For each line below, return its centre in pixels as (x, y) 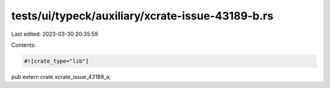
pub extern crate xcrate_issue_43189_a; (61, 76)
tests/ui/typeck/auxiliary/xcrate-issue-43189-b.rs (142, 16)
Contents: (24, 45)
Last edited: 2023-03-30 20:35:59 (55, 34)
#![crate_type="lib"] (57, 61)
